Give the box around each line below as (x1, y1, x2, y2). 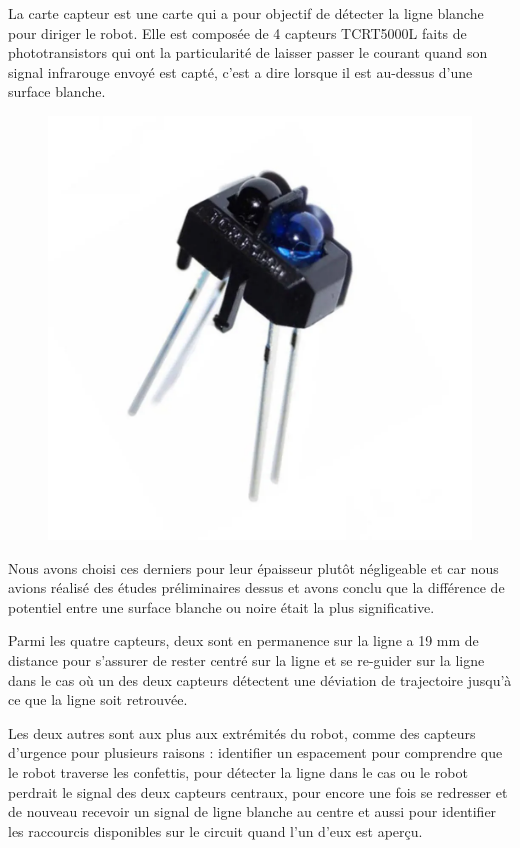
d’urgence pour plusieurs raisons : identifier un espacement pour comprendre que (8, 742, 503, 763)
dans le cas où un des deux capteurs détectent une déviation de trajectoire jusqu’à (8, 669, 512, 690)
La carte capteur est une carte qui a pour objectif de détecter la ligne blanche (8, 3, 484, 23)
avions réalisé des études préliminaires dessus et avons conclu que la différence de (8, 577, 505, 598)
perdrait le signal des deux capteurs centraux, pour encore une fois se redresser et (8, 781, 508, 802)
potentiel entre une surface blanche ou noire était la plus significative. (8, 596, 435, 617)
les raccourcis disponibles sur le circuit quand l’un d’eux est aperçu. (8, 820, 423, 841)
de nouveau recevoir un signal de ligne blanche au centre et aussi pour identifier (8, 801, 497, 822)
